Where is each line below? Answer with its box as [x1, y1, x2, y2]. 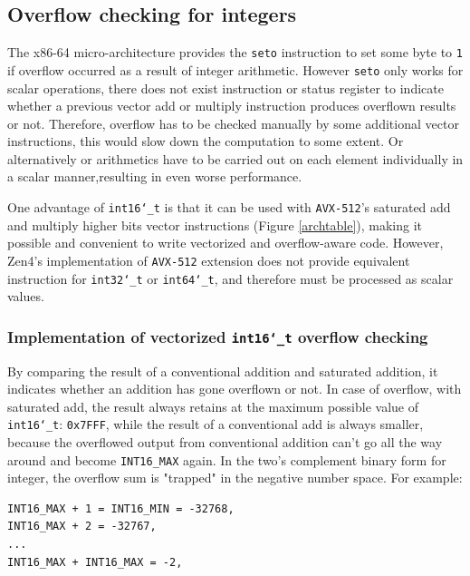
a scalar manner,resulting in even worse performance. [7, 167, 302, 186]
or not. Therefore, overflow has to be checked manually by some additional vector [7, 113, 459, 132]
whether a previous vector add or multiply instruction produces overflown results [7, 96, 456, 115]
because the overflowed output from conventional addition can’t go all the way [7, 433, 443, 452]
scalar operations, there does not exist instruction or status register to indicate [7, 78, 444, 97]
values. [7, 287, 44, 306]
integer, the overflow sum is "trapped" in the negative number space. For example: [7, 468, 463, 487]
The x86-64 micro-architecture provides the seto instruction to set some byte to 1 [7, 43, 463, 62]
